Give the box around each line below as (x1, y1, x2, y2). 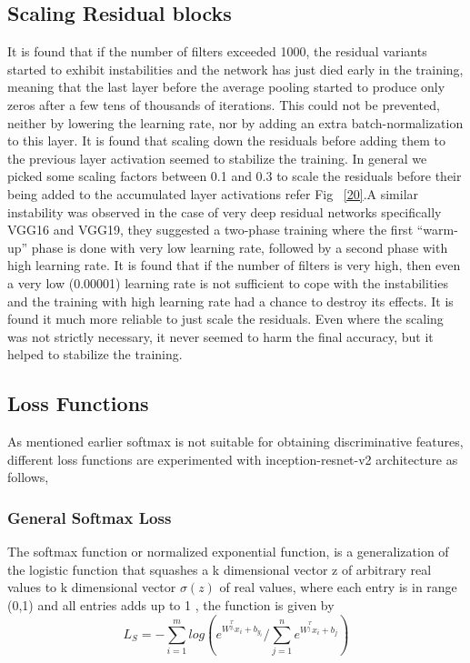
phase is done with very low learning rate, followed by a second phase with (31, 237, 448, 256)
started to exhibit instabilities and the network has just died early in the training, (7, 59, 464, 78)
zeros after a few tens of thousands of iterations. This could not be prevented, (7, 95, 440, 114)
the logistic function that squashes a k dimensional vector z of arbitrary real (7, 559, 432, 578)
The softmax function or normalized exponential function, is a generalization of (7, 542, 449, 561)
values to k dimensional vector (7, 578, 176, 597)
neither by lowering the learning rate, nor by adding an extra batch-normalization (7, 113, 464, 132)
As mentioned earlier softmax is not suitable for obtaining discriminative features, (7, 432, 464, 451)
